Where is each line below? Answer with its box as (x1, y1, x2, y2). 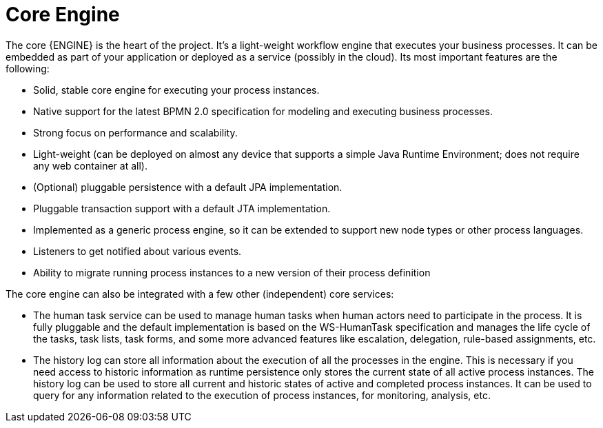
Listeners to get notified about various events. (33, 245, 242, 257)
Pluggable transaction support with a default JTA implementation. (33, 202, 331, 214)
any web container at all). (33, 159, 147, 172)
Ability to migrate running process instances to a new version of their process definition (33, 266, 431, 278)
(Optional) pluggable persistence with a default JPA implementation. (33, 181, 343, 193)
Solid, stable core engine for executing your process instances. (33, 83, 320, 96)
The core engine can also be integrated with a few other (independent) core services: (6, 287, 394, 300)
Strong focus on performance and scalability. (33, 126, 238, 139)
